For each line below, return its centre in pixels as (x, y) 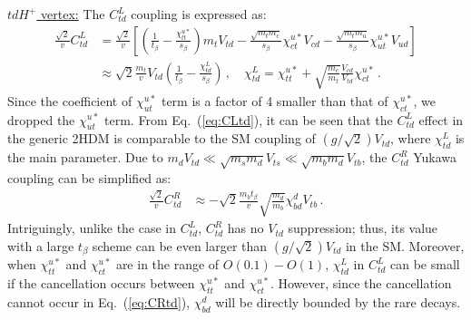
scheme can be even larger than (180, 245)
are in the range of (167, 264)
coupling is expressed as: (199, 14)
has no (245, 228)
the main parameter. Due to (85, 157)
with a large (41, 245)
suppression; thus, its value (363, 228)
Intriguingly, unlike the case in (92, 228)
